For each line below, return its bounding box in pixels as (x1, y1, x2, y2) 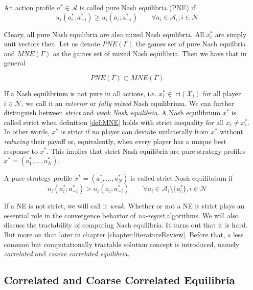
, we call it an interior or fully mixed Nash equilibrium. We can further (22, 98, 234, 108)
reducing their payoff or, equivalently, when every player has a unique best (4, 136, 227, 146)
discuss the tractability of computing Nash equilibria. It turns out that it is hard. (4, 220, 248, 230)
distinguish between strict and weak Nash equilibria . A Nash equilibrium (4, 107, 221, 118)
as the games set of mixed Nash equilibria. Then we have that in (53, 48, 247, 58)
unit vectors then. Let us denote (4, 39, 100, 49)
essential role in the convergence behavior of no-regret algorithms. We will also (4, 210, 239, 220)
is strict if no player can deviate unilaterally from (61, 126, 209, 137)
